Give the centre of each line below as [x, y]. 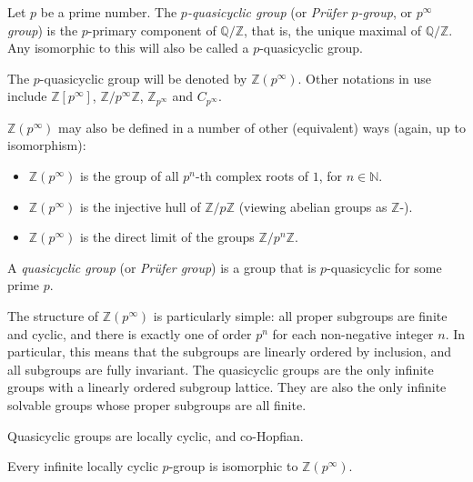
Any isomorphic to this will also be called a [128, 48]
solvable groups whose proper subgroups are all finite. [157, 404]
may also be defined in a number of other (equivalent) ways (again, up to [262, 127]
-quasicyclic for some [384, 267]
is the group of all [129, 176]
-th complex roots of [252, 176]
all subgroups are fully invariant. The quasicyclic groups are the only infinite [221, 369]
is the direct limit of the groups [167, 237]
